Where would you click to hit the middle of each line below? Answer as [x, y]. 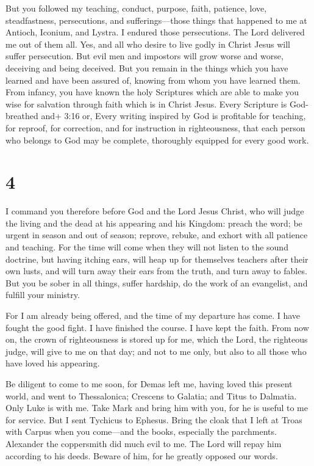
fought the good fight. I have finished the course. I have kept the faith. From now [157, 327]
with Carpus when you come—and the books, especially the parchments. [141, 431]
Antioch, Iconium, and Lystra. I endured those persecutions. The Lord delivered [155, 32]
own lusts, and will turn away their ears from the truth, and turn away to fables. [156, 271]
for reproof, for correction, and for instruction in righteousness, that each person [155, 127]
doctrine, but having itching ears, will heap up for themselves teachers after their [157, 259]
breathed [22, 116]
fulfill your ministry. [43, 295]
